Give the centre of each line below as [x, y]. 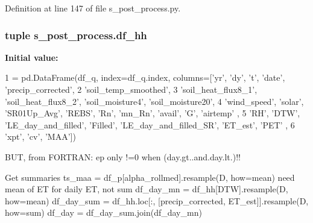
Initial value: [32, 57]
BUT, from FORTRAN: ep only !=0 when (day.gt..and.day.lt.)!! [123, 156]
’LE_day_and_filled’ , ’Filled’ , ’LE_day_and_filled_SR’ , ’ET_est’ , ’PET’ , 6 [150, 124]
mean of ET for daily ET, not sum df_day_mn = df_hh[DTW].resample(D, [147, 189]
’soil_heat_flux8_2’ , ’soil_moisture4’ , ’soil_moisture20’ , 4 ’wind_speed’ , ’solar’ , [154, 101]
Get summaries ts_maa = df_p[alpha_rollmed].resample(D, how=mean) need [150, 177]
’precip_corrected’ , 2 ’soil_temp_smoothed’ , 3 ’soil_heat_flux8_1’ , [131, 89]
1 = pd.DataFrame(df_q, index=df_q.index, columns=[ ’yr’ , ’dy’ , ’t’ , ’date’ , [145, 77]
